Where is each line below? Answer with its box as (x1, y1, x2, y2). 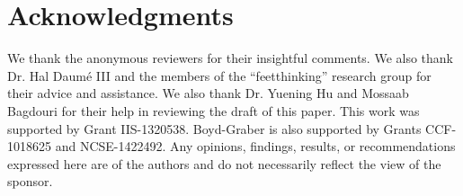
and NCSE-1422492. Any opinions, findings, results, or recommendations (55, 137, 456, 156)
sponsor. (7, 172, 53, 191)
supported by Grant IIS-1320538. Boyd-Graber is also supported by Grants (7, 119, 422, 138)
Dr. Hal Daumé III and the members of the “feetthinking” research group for (7, 66, 432, 85)
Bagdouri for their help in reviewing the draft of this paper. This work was (7, 101, 420, 120)
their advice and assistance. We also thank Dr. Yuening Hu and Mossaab (7, 84, 409, 102)
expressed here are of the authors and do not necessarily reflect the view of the (7, 154, 441, 173)
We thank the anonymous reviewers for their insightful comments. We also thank (7, 49, 453, 67)
